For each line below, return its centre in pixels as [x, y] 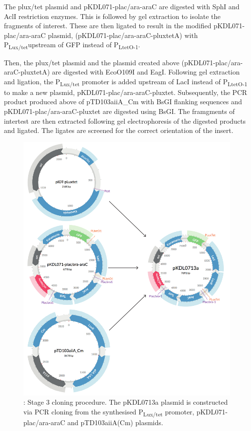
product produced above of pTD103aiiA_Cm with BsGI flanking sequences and [123, 102]
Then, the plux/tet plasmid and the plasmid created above [92, 62]
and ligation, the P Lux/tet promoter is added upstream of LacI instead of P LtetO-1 [126, 82]
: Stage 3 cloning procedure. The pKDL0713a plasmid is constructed [126, 402]
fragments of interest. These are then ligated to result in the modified [108, 26]
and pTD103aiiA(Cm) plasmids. [115, 422]
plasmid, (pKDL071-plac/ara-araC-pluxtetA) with [123, 35]
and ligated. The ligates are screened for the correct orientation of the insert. [119, 130]
